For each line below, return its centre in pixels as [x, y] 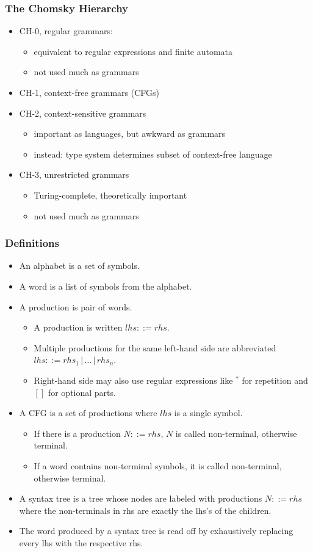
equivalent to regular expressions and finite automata [133, 51]
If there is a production [77, 433]
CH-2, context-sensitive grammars [83, 113]
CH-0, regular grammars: [66, 31]
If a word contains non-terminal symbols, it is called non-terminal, [158, 465]
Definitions [32, 243]
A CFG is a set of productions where [88, 413]
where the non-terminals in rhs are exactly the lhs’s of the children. [145, 510]
